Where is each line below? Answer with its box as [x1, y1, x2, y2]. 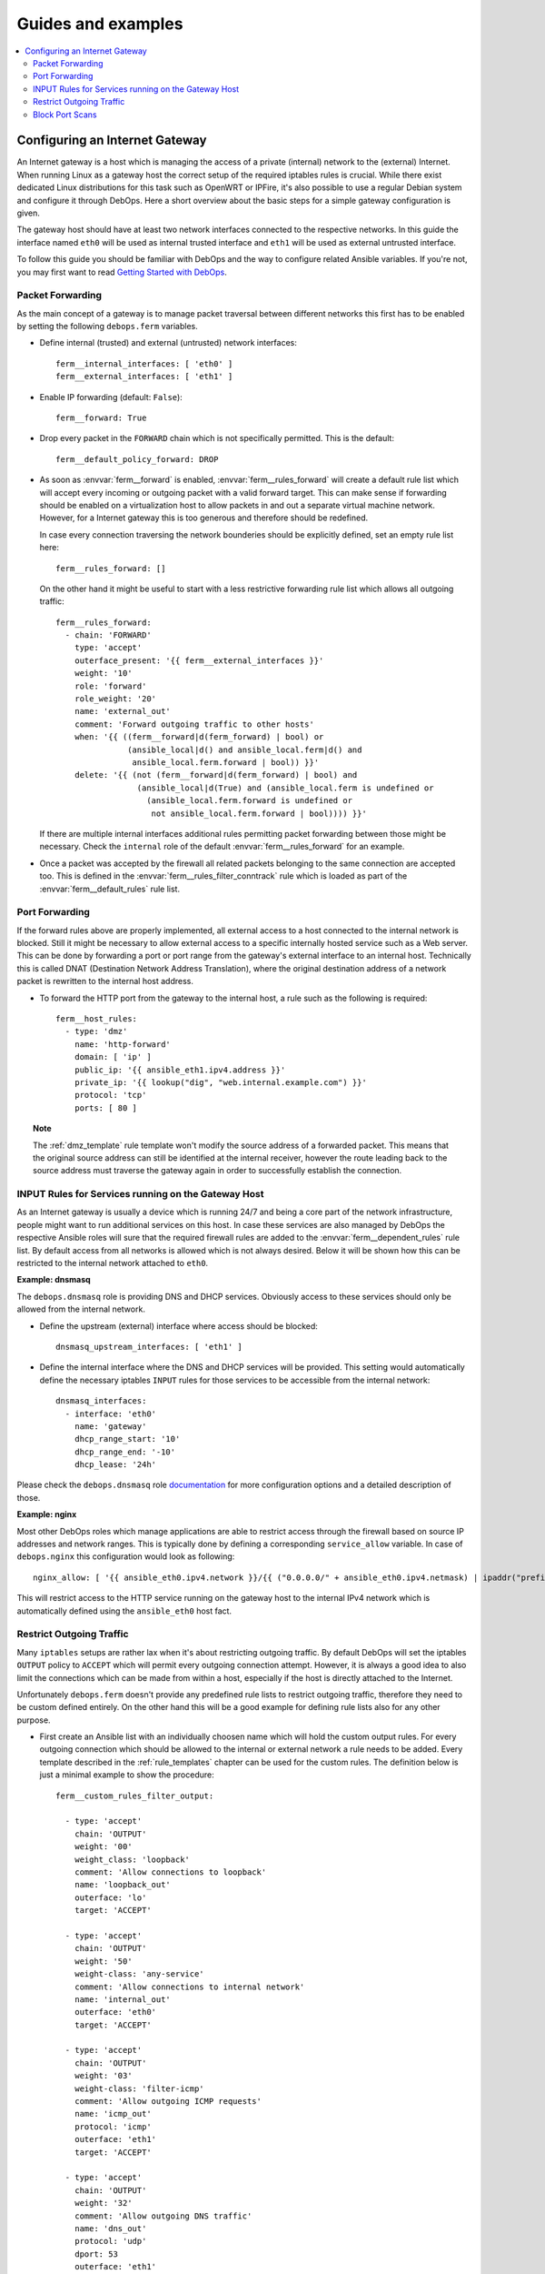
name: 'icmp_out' [74, 2108, 152, 2119]
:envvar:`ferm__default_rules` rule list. [39, 883, 181, 894]
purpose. [16, 1715, 51, 1726]
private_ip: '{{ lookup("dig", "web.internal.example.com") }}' [74, 1077, 367, 1087]
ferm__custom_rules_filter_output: [55, 1790, 214, 1801]
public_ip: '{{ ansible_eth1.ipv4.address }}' [74, 1064, 286, 1075]
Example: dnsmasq [16, 1274, 91, 1285]
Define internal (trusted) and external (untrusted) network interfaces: [39, 337, 297, 348]
